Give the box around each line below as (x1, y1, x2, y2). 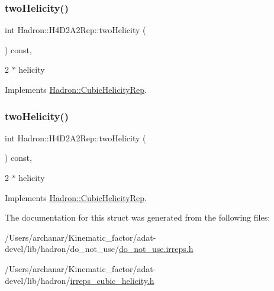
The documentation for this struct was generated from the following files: (5, 211, 270, 224)
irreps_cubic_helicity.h (70, 274, 154, 286)
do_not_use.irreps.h (119, 242, 194, 255)
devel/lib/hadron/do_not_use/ (5, 242, 120, 255)
